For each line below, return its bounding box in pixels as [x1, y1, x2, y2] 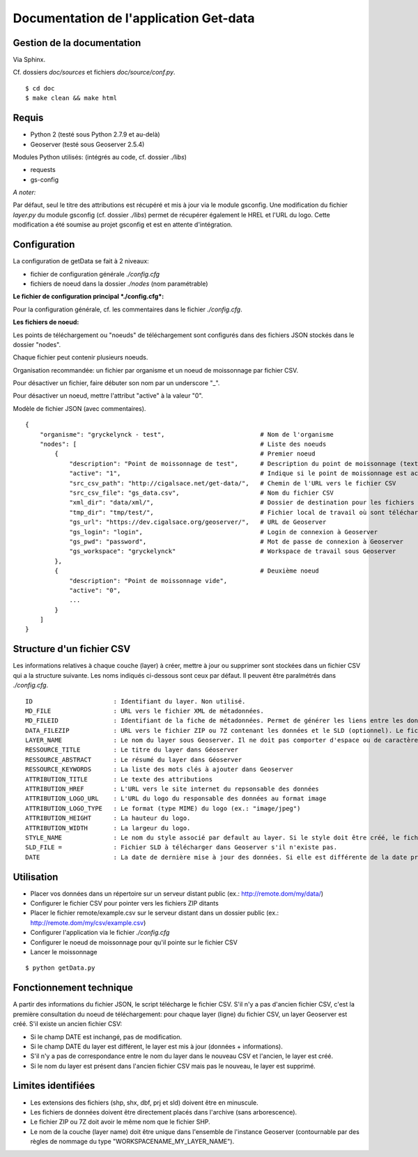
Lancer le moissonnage [30, 948, 98, 956]
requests [30, 166, 56, 174]
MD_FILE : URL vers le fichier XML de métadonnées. [25, 707, 264, 715]
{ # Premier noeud [54, 450, 316, 458]
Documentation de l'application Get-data [13, 10, 255, 26]
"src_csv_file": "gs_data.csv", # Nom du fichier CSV [69, 488, 334, 497]
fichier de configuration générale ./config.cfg [30, 270, 160, 278]
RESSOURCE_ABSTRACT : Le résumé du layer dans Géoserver [25, 756, 242, 763]
